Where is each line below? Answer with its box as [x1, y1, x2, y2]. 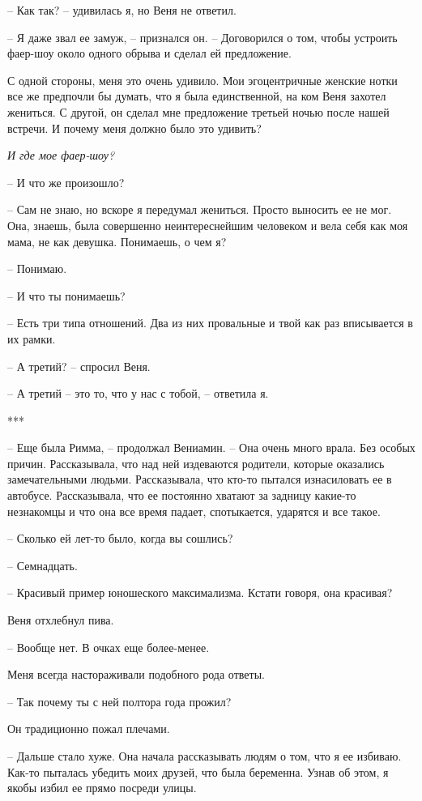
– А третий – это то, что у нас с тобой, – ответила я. [7, 385, 269, 402]
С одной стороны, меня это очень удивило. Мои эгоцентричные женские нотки [7, 71, 398, 88]
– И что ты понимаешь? [7, 287, 126, 304]
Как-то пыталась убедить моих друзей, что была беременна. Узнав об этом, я [7, 763, 389, 780]
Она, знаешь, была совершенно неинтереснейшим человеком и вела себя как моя [7, 216, 408, 233]
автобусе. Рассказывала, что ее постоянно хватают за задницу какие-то [7, 487, 356, 504]
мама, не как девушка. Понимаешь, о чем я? [7, 232, 227, 249]
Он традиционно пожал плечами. [7, 720, 170, 737]
